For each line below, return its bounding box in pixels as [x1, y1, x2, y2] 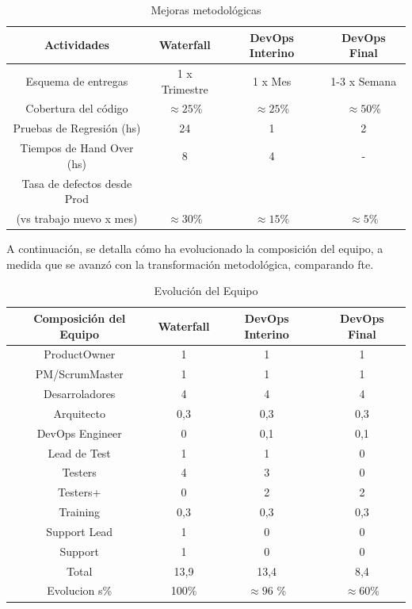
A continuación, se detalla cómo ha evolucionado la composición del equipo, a [6, 240, 383, 257]
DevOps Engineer [36, 424, 122, 441]
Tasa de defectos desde [21, 174, 132, 191]
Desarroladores [44, 385, 116, 402]
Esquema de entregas [25, 72, 128, 89]
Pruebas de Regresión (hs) [13, 120, 141, 136]
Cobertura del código [25, 100, 128, 117]
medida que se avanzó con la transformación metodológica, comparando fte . [6, 255, 374, 272]
